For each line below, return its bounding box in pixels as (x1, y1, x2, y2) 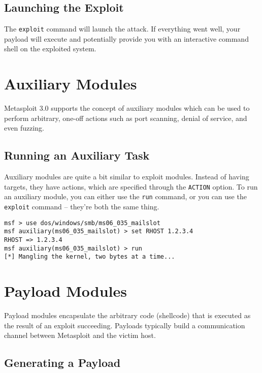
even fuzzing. (4, 122, 44, 133)
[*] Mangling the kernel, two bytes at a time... (4, 253, 175, 261)
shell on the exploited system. (4, 43, 96, 54)
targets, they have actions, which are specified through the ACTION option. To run (4, 181, 258, 192)
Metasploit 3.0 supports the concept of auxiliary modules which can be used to (4, 103, 250, 113)
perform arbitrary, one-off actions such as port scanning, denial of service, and (4, 112, 247, 123)
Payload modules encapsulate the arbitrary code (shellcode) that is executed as (4, 310, 251, 321)
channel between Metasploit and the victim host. (4, 330, 156, 340)
